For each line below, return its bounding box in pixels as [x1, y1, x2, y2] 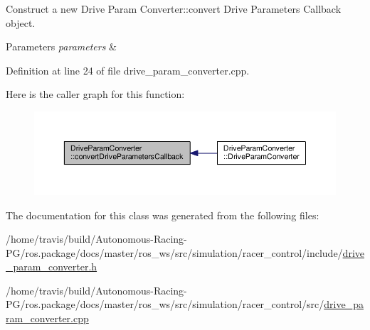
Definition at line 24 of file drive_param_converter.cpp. [6, 62, 250, 77]
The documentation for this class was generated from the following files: [6, 207, 319, 222]
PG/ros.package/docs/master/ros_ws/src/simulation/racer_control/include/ [6, 245, 343, 260]
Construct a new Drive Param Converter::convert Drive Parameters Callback [6, 1, 342, 16]
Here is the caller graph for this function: [6, 87, 185, 101]
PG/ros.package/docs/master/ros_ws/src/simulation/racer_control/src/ [6, 297, 324, 312]
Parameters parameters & [6, 39, 117, 54]
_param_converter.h [6, 259, 97, 274]
